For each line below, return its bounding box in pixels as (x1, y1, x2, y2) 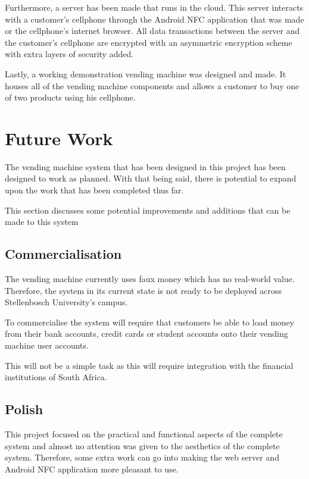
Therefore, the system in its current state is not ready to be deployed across (5, 284, 282, 296)
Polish (5, 400, 43, 418)
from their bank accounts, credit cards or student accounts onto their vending (5, 327, 288, 340)
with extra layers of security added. (5, 48, 134, 60)
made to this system (5, 215, 79, 228)
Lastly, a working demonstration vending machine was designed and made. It (5, 67, 286, 80)
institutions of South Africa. (5, 371, 107, 383)
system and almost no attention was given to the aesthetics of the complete (5, 439, 280, 452)
